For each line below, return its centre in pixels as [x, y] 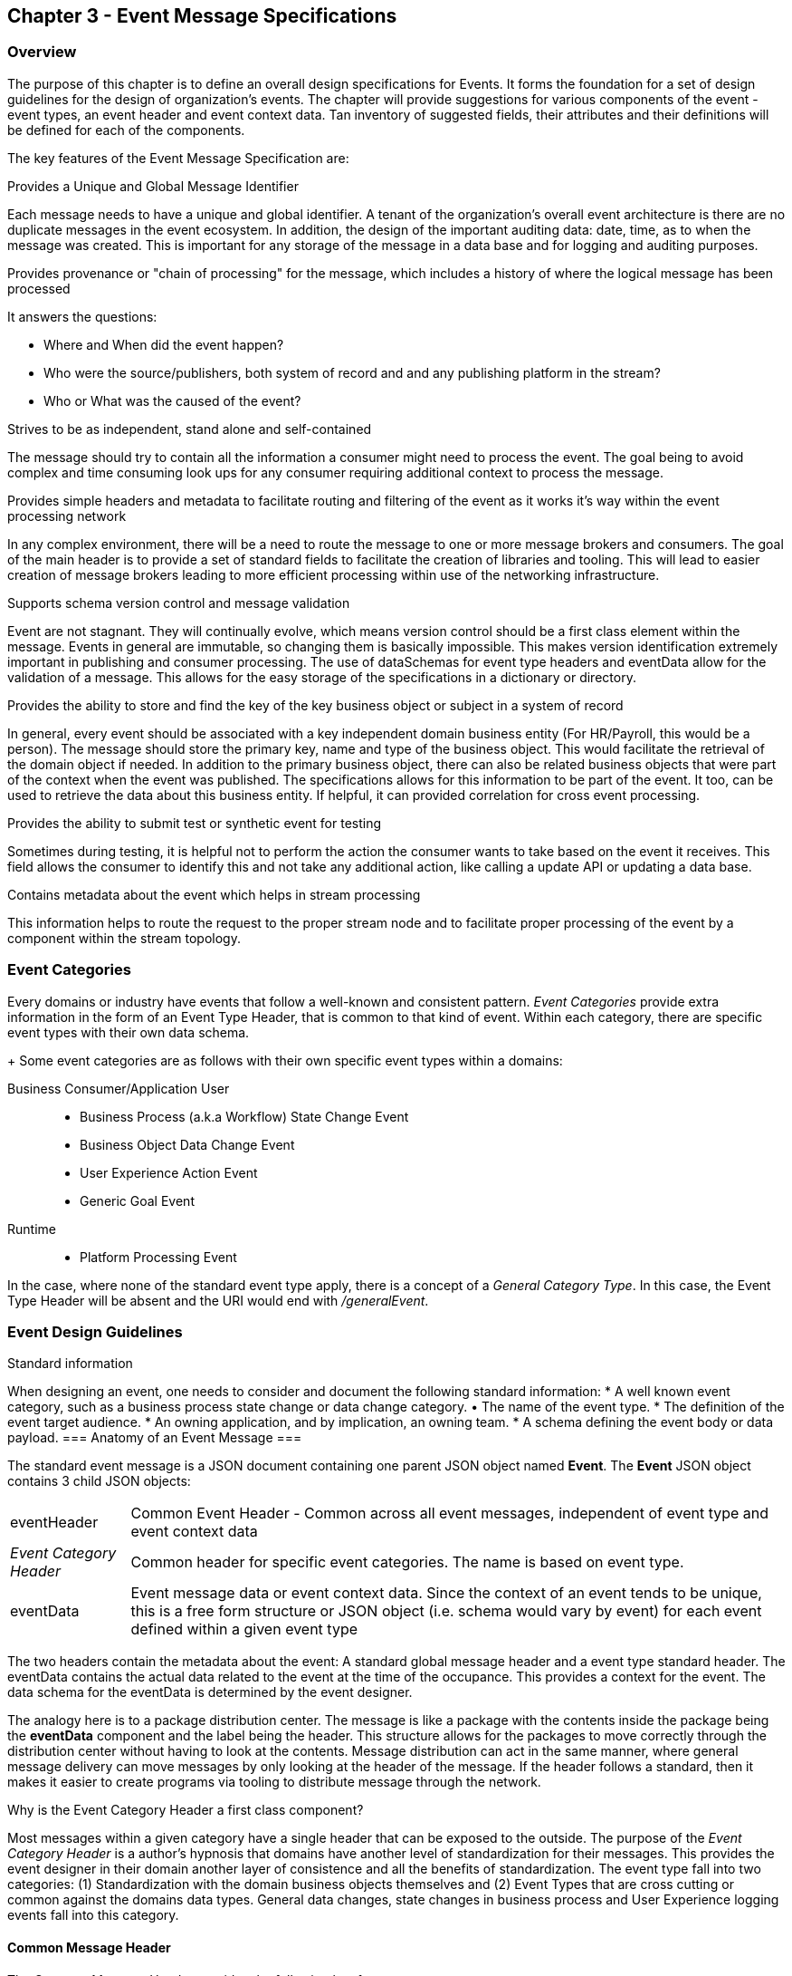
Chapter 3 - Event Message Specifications [202, 16]
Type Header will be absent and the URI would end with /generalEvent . [218, 1300]
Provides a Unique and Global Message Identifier [153, 186]
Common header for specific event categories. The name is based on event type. [407, 1562]
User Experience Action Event [169, 1172]
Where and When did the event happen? [164, 344]
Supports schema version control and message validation [179, 602]
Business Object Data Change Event [187, 1144]
